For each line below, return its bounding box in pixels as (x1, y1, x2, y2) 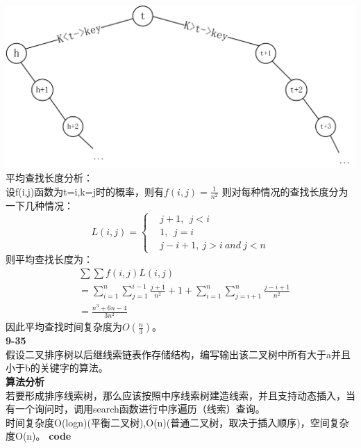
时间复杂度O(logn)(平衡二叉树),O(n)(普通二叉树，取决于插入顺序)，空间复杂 (6, 415, 349, 429)
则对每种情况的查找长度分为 (221, 184, 349, 198)
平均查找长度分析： (6, 170, 93, 185)
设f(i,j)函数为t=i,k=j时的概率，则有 (6, 184, 164, 198)
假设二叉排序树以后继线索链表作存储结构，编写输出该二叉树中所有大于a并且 (6, 346, 351, 361)
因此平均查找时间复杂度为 (6, 319, 122, 334)
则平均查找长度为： (6, 252, 93, 266)
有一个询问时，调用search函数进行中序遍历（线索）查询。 (6, 401, 265, 416)
